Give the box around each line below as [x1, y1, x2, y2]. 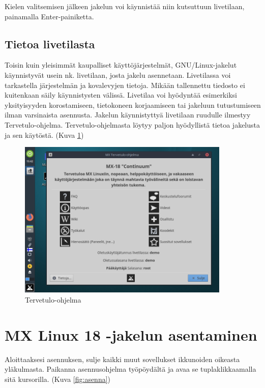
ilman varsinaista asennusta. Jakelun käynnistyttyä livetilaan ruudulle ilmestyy [5, 109, 251, 120]
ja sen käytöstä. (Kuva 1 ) [5, 129, 84, 140]
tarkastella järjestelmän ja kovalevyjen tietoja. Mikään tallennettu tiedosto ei [5, 79, 245, 90]
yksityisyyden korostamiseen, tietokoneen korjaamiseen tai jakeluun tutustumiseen [5, 99, 261, 110]
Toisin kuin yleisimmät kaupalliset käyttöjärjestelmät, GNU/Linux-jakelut [5, 59, 237, 70]
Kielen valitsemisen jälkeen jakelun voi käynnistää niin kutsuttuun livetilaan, [5, 1, 245, 11]
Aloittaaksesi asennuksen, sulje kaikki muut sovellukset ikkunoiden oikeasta [5, 353, 240, 364]
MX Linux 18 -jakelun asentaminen [5, 324, 257, 345]
